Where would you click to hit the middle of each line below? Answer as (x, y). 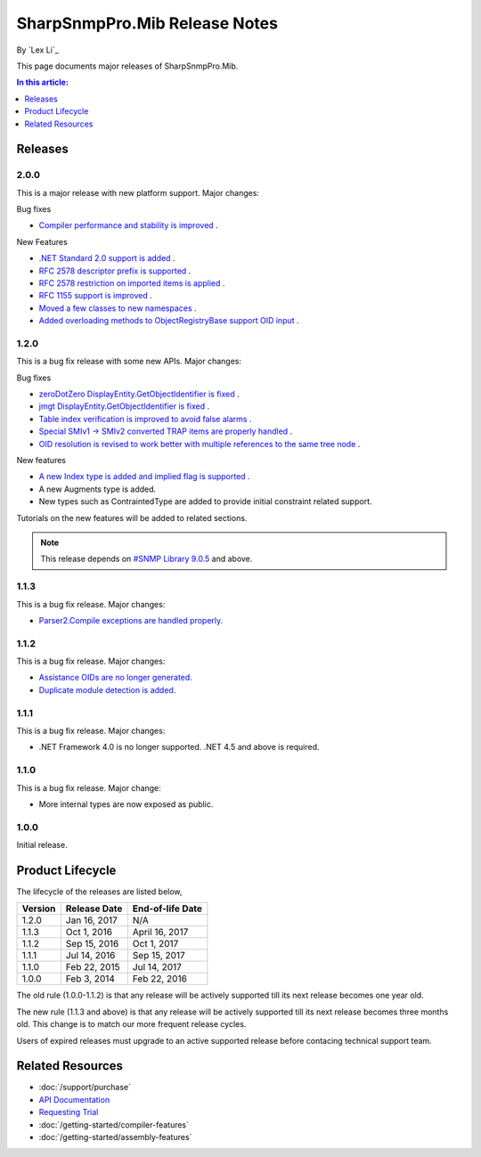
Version (39, 908)
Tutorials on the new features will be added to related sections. (132, 517)
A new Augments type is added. (98, 489)
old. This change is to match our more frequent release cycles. (131, 1024)
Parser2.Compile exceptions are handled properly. (131, 620)
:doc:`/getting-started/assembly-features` (115, 1137)
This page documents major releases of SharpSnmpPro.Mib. (127, 66)
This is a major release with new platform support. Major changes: (138, 192)
